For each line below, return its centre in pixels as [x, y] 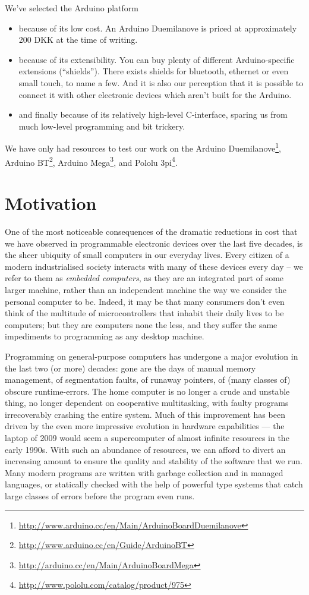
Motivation [51, 203]
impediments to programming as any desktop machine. [105, 336]
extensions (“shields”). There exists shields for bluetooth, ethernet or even [154, 71]
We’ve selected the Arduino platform [72, 8]
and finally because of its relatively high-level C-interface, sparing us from [153, 114]
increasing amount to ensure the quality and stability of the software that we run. [154, 461]
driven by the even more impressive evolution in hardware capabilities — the [145, 426]
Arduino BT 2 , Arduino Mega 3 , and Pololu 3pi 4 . [91, 161]
